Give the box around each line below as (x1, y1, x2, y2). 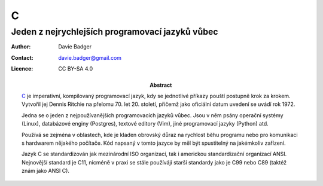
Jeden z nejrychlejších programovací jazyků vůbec (11, 26, 218, 37)
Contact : (11, 54, 34, 61)
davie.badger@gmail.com (58, 54, 122, 61)
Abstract (150, 81, 172, 89)
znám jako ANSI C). (22, 167, 70, 175)
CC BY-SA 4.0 (58, 65, 93, 72)
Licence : (11, 65, 33, 72)
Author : (11, 43, 31, 50)
